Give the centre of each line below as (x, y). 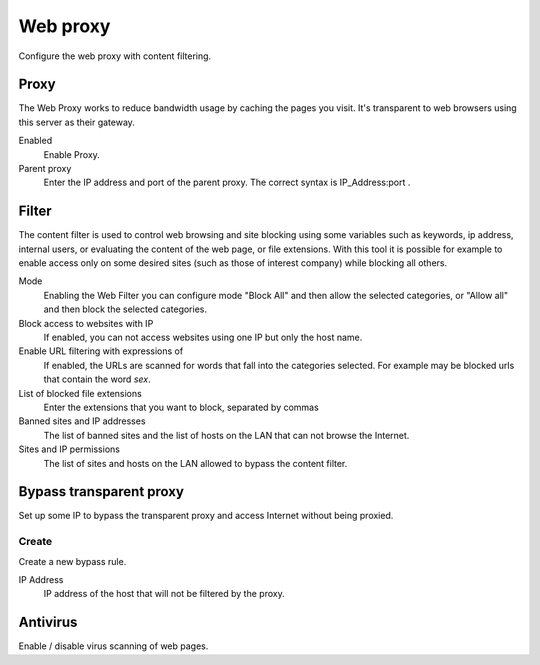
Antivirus (48, 622)
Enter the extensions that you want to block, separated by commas (181, 407)
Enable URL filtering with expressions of (101, 351)
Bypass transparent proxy (101, 491)
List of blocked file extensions (80, 393)
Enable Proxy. (71, 154)
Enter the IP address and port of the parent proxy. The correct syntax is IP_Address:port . (227, 182)
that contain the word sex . (97, 379)
